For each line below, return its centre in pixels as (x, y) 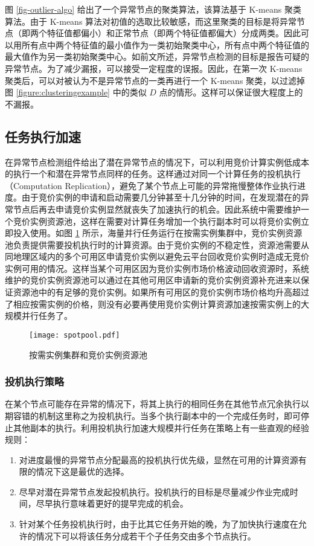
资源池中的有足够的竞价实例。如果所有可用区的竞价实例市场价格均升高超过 (161, 292)
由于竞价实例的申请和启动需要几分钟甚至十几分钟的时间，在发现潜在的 (161, 197)
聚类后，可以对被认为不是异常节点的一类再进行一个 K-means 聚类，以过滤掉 (155, 80)
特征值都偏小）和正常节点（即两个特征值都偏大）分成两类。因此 (174, 33)
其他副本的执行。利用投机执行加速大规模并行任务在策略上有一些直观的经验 (161, 427)
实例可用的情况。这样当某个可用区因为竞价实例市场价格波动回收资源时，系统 (157, 268)
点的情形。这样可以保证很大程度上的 (231, 92)
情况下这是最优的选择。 (82, 471)
